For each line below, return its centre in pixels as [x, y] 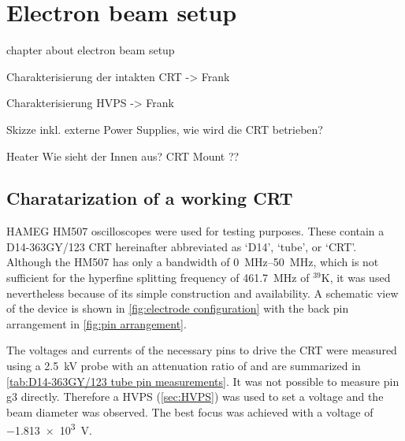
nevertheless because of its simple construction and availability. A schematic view [202, 293]
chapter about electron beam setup [91, 50]
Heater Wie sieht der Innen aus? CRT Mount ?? [123, 156]
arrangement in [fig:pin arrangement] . [97, 323]
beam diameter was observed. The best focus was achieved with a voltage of [190, 411]
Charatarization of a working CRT [150, 198]
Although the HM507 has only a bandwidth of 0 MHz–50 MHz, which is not [193, 262]
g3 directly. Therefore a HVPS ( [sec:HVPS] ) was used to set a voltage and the [195, 397]
